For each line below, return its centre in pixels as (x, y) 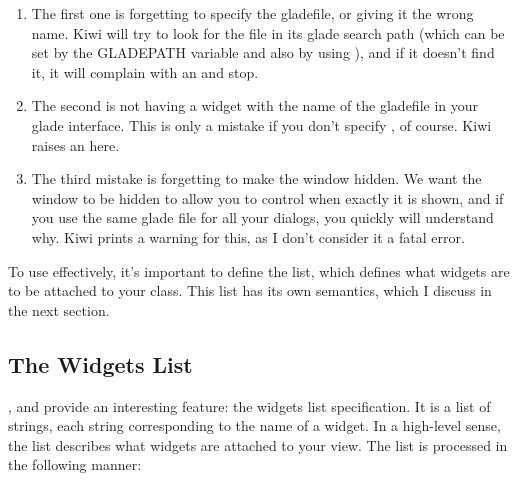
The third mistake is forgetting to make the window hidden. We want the (256, 178)
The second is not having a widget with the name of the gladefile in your (255, 105)
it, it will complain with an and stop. (145, 71)
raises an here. (75, 144)
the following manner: (75, 464)
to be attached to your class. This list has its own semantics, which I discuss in (250, 290)
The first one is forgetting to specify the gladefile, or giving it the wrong (252, 13)
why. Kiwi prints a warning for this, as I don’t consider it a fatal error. (248, 236)
